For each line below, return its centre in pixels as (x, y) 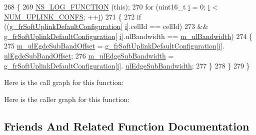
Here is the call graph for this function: (64, 82)
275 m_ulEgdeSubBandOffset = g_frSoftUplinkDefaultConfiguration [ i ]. (114, 46)
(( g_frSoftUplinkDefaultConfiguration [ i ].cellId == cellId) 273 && (106, 26)
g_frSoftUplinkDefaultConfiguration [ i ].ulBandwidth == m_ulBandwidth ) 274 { (128, 36)
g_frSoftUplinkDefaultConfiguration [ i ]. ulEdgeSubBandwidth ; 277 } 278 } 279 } (127, 65)
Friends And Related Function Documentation (127, 126)
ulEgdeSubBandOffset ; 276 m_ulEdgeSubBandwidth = (89, 55)
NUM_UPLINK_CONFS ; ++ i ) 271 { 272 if (73, 16)
